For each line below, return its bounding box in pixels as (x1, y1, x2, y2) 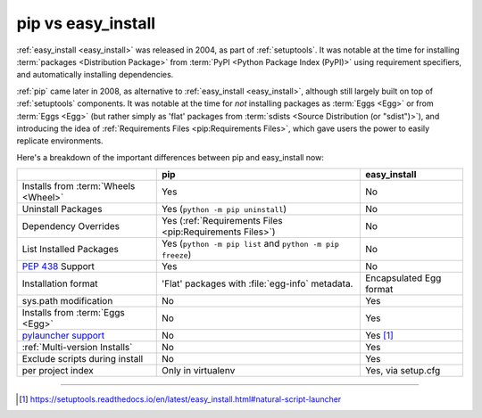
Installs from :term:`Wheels (21, 180, 136, 193)
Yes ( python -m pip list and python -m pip (161, 237, 339, 250)
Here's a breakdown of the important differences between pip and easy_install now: (16, 152, 325, 162)
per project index (21, 365, 94, 377)
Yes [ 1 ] (364, 330, 394, 342)
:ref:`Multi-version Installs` (21, 341, 133, 354)
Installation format (21, 277, 98, 290)
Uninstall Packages (21, 203, 103, 216)
